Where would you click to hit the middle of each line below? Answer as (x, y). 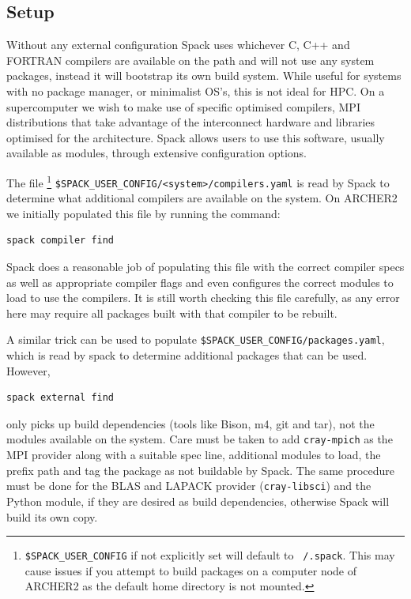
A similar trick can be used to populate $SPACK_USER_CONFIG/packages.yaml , (196, 339)
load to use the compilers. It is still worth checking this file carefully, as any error (203, 298)
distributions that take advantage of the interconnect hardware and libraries (191, 122)
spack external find (60, 398)
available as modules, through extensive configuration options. (156, 153)
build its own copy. (52, 516)
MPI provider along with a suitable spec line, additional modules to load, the (194, 455)
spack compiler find (60, 241)
